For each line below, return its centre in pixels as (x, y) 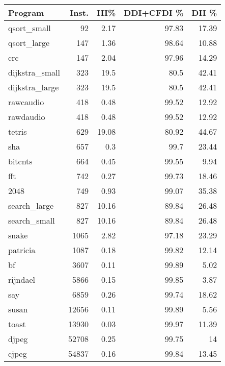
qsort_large (29, 43)
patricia (22, 250)
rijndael (22, 279)
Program (26, 13)
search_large (31, 205)
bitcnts (20, 161)
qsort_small (30, 28)
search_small (32, 220)
